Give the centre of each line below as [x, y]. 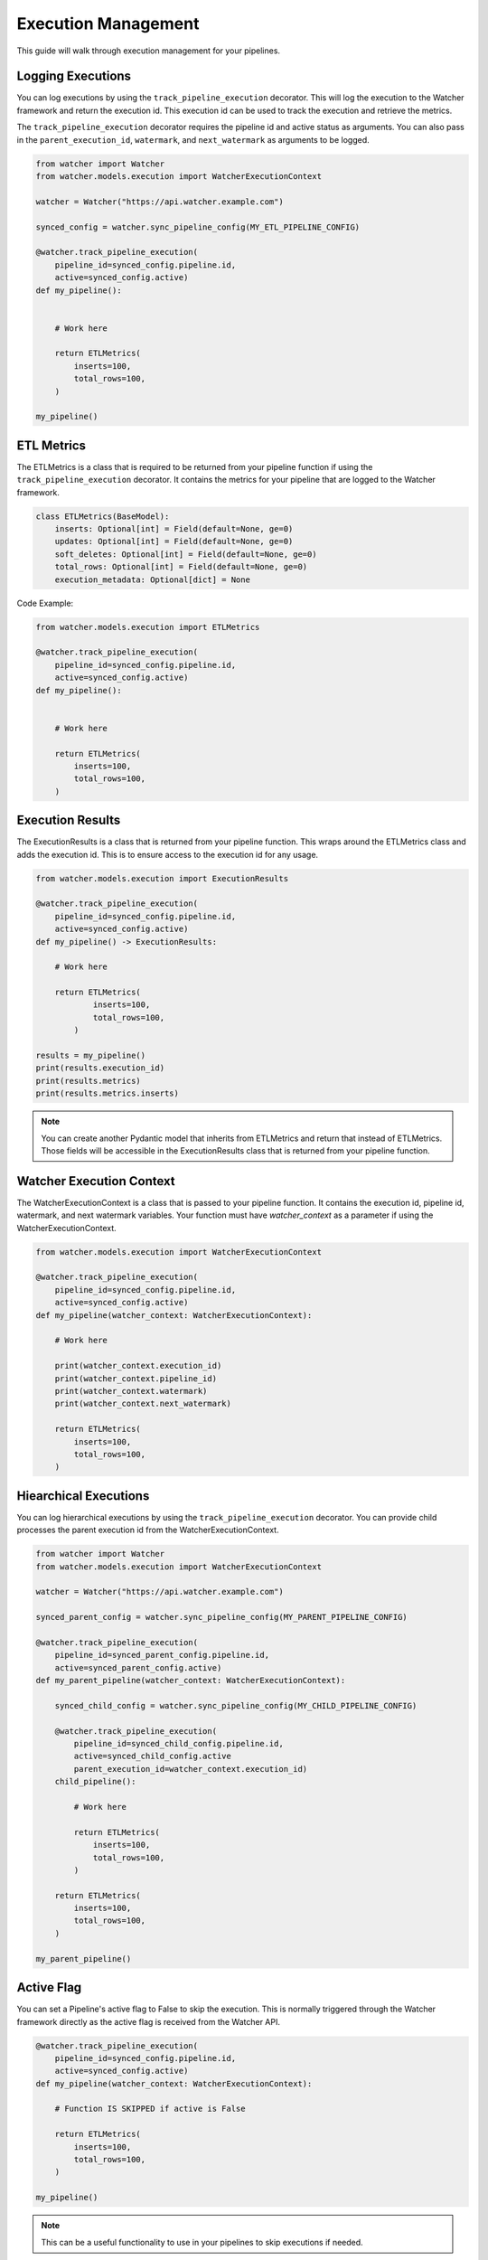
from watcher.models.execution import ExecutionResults [162, 878]
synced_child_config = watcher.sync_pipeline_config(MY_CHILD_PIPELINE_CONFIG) [236, 1705]
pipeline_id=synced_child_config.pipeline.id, [178, 1744]
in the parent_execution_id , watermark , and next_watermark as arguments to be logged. [193, 139]
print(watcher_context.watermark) [131, 1391]
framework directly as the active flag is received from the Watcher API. [148, 2021]
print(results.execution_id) [100, 1068]
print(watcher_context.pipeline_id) [136, 1378]
